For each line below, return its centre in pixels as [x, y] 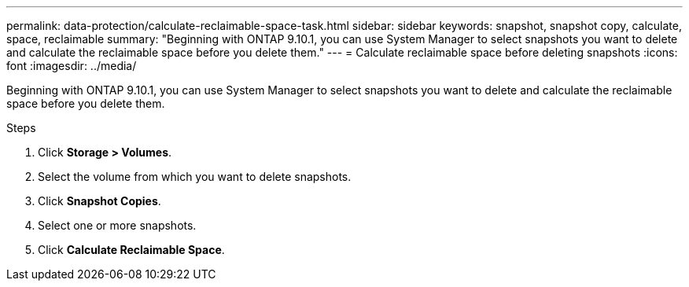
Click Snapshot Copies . [99, 201]
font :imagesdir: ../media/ [72, 66]
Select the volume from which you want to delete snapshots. [195, 177]
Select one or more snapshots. [117, 225]
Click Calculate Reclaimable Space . [131, 250]
